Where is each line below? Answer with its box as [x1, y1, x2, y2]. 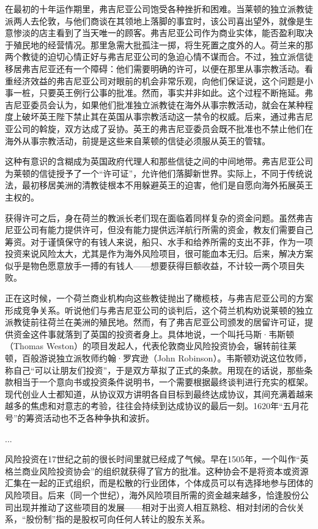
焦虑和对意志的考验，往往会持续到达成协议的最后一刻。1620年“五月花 [30, 399, 309, 412]
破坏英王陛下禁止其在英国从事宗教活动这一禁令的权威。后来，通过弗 [21, 110, 296, 123]
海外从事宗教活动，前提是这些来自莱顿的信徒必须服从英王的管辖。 [5, 134, 270, 147]
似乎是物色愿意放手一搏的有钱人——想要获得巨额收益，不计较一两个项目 [5, 259, 296, 272]
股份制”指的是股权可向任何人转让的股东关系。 [26, 512, 210, 525]
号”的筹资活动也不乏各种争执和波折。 [5, 412, 155, 424]
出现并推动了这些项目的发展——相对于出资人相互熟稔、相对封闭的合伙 [13, 500, 296, 513]
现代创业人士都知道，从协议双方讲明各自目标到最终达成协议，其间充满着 [5, 387, 296, 400]
